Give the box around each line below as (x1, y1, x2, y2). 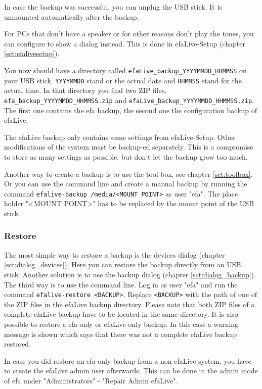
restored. (4, 338, 31, 349)
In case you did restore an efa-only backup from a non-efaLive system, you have (4, 355, 251, 366)
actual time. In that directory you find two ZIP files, (4, 85, 167, 95)
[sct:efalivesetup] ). (4, 48, 60, 59)
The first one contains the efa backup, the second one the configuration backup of (4, 105, 257, 115)
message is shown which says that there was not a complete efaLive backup (4, 328, 237, 339)
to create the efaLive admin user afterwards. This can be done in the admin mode (4, 365, 258, 376)
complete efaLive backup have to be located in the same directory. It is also (4, 309, 238, 319)
